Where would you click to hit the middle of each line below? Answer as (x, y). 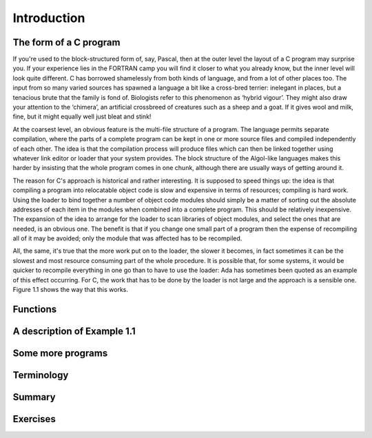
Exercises (34, 419)
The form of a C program (66, 42)
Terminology (41, 375)
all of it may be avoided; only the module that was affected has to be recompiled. (127, 238)
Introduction (49, 18)
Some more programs (60, 353)
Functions (35, 309)
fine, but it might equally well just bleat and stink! (82, 116)
